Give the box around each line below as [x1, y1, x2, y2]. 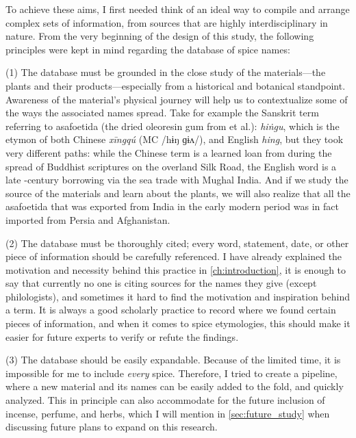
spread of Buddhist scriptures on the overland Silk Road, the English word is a [5, 159, 337, 173]
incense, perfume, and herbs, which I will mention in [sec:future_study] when [5, 406, 330, 420]
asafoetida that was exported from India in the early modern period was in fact [5, 199, 339, 214]
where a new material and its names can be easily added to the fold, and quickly [5, 379, 344, 394]
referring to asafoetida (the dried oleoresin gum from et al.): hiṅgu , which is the [5, 118, 340, 133]
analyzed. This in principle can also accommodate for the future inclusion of [5, 393, 325, 407]
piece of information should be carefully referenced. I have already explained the [5, 249, 342, 263]
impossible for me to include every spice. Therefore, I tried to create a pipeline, [5, 365, 338, 380]
